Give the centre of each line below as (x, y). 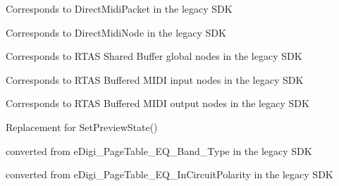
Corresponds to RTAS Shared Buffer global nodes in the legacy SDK (154, 56)
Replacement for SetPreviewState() (82, 126)
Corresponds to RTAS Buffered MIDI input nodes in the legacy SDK (155, 79)
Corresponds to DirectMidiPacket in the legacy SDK (119, 8)
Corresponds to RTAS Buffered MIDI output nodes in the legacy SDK (158, 103)
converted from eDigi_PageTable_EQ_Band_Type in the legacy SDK (159, 150)
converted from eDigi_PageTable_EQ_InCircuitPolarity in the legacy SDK (169, 174)
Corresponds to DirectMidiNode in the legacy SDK (116, 32)
